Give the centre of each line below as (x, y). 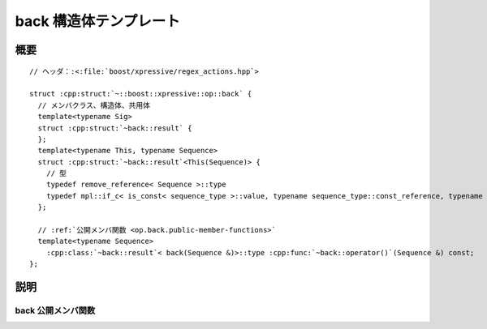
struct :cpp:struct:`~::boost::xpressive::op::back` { (141, 94)
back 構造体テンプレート (97, 21)
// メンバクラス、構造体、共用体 (94, 105)
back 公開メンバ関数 (55, 310)
